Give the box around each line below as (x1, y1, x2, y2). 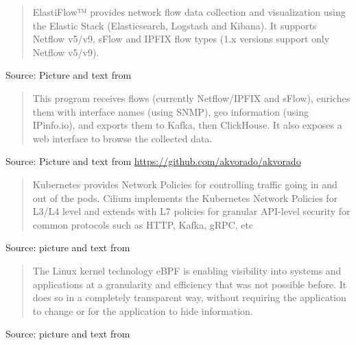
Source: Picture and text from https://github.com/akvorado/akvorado (5, 154, 301, 168)
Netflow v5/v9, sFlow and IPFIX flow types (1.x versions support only (32, 31, 330, 46)
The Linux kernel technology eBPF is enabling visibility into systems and (32, 263, 342, 277)
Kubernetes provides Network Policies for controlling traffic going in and (32, 177, 337, 191)
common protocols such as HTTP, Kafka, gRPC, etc (32, 217, 254, 231)
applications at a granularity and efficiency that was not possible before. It (32, 277, 347, 291)
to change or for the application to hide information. (32, 303, 253, 318)
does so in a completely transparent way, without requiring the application (32, 290, 346, 305)
